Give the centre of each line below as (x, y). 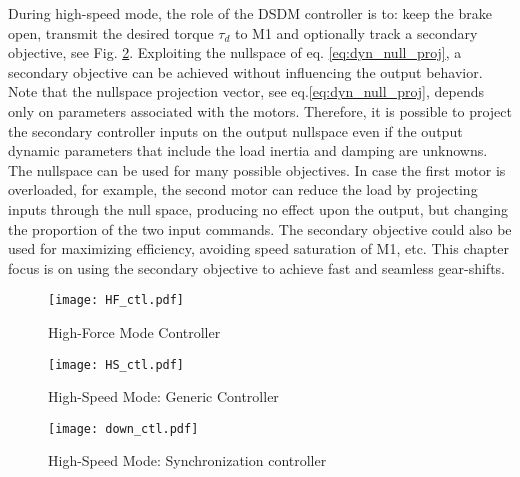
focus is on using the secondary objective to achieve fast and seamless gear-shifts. (257, 267)
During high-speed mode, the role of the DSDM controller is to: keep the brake (250, 13)
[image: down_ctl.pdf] (123, 428)
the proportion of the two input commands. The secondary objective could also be (260, 228)
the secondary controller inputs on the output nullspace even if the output (235, 130)
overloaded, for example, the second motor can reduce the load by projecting (243, 189)
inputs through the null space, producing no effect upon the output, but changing (258, 208)
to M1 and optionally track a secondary (356, 32)
